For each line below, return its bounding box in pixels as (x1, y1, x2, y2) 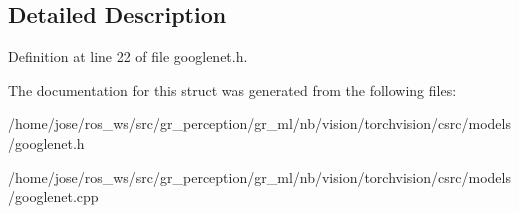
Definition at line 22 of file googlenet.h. (8, 46, 248, 67)
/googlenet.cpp (8, 186, 99, 207)
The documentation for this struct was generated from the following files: (8, 79, 457, 100)
